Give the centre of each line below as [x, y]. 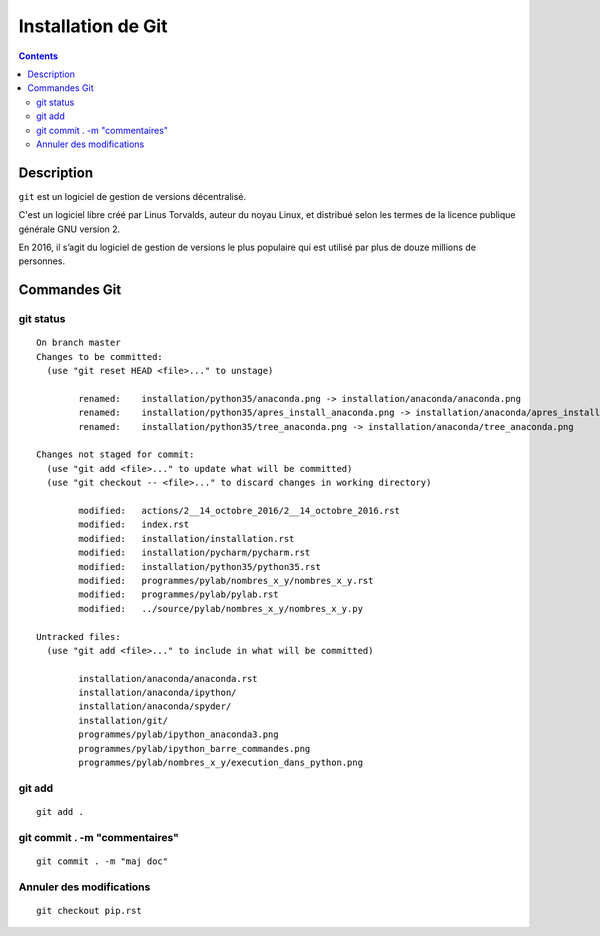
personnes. [41, 261]
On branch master [78, 343]
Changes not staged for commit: [115, 454]
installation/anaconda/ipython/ [157, 693]
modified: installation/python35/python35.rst [200, 566]
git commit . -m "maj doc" [102, 861]
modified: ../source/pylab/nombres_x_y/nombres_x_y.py [221, 608]
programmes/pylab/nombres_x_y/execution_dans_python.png [221, 763]
